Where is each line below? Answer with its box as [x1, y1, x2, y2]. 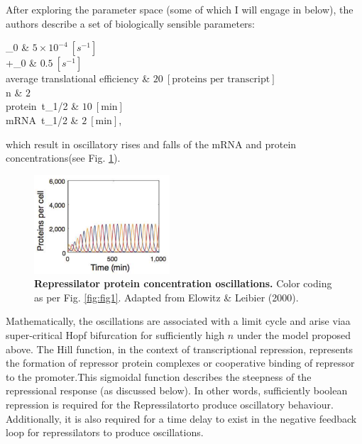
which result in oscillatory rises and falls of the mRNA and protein [6, 136, 297, 151]
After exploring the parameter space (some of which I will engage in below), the [6, 2, 353, 16]
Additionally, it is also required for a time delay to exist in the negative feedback [6, 411, 357, 426]
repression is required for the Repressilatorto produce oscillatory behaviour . [6, 397, 334, 411]
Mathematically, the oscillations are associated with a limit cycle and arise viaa [6, 313, 351, 328]
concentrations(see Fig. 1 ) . [6, 150, 121, 165]
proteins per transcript [172, 74, 270, 85]
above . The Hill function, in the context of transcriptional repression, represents [6, 341, 353, 356]
